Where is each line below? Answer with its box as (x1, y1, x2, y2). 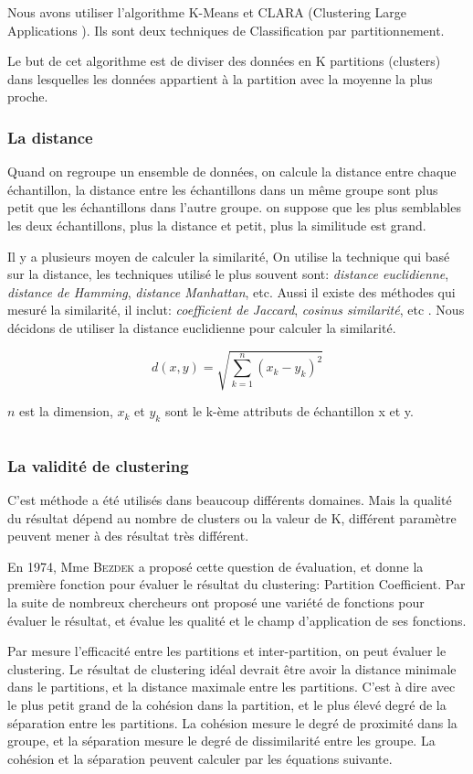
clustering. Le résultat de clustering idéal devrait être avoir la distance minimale (7, 659, 457, 678)
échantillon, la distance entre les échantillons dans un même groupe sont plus (7, 179, 438, 199)
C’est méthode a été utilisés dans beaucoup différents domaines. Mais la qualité (7, 490, 452, 510)
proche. (7, 87, 48, 106)
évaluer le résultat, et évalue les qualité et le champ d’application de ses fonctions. (7, 610, 467, 629)
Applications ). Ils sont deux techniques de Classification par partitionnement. (7, 20, 445, 39)
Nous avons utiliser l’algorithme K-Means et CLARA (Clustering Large (7, 3, 407, 21)
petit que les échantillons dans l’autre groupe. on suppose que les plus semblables (7, 198, 461, 217)
